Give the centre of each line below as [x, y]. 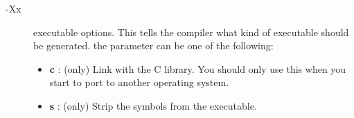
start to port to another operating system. [139, 82]
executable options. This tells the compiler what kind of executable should [191, 32]
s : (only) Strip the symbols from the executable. [153, 105]
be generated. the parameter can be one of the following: [153, 45]
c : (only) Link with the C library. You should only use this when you [198, 68]
